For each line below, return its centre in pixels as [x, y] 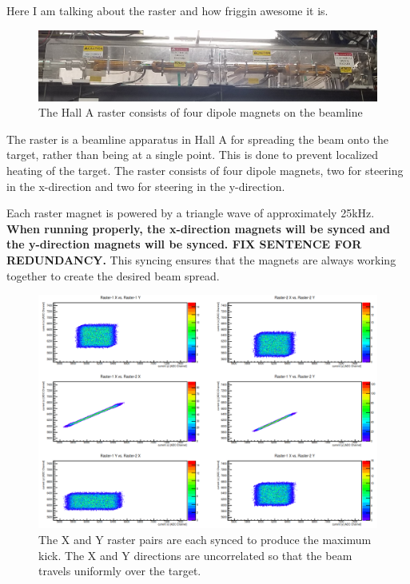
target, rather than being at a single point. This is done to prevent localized [193, 155]
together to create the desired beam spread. [113, 275]
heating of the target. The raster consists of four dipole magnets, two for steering [205, 170]
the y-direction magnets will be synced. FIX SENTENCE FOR [184, 244]
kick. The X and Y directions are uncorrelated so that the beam [195, 555]
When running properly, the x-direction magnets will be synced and [199, 228]
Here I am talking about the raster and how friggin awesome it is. [167, 10]
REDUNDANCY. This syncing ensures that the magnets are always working [201, 259]
